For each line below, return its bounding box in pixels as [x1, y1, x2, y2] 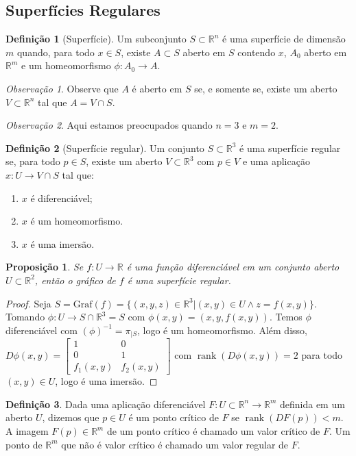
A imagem [5, 424, 49, 438]
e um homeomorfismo [21, 58, 111, 73]
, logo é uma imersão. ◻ [55, 374, 158, 388]
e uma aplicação [242, 154, 310, 168]
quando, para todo [16, 45, 95, 59]
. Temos [269, 309, 302, 324]
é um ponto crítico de [128, 410, 219, 425]
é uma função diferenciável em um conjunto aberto [126, 259, 340, 274]
